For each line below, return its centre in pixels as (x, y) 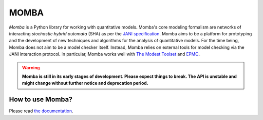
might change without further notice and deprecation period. (85, 83)
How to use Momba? (41, 99)
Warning (31, 67)
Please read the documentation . (41, 111)
